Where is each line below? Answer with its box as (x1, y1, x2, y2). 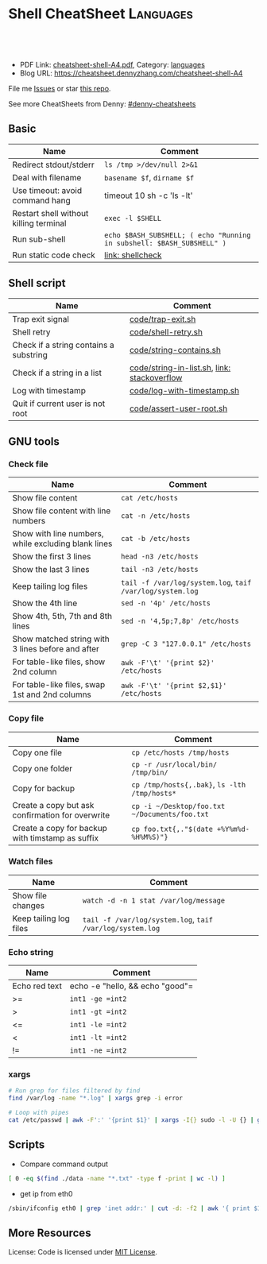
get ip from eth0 (19, 1189, 73, 1198)
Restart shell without (12, 207, 89, 218)
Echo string (8, 946, 54, 957)
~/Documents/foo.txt (131, 810, 209, 818)
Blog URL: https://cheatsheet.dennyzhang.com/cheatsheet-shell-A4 (19, 68, 243, 78)
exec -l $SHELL (104, 214, 161, 222)
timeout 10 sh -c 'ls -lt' (104, 190, 193, 201)
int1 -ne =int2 (69, 1046, 127, 1055)
